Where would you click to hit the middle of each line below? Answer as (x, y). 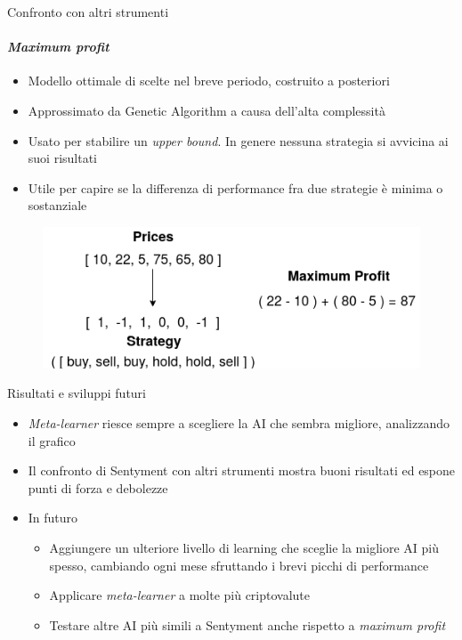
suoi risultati (63, 158)
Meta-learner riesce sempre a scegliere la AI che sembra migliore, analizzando (239, 423)
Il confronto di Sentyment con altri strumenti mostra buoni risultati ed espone (242, 470)
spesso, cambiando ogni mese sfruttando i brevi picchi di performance (239, 565)
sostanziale (57, 205)
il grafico (52, 440)
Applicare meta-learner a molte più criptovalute (180, 595)
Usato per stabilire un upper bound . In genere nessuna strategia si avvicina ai (238, 140)
